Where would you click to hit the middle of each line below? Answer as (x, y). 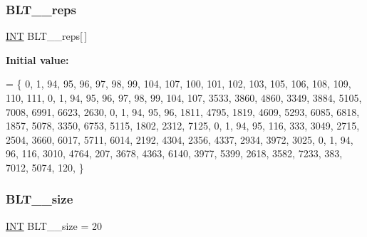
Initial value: (37, 59)
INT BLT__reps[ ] (47, 36)
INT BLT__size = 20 (54, 225)
